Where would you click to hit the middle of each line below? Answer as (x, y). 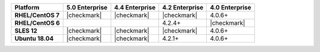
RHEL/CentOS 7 (37, 15)
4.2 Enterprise (183, 7)
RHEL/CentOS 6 (37, 23)
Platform (27, 7)
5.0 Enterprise (87, 7)
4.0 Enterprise (231, 7)
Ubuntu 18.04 (34, 38)
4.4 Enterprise (135, 7)
